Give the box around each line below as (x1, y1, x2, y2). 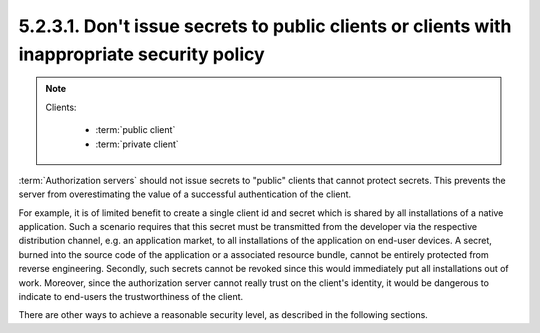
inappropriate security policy (18, 43, 265, 65)
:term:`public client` (95, 124, 176, 136)
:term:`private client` (95, 138, 179, 150)
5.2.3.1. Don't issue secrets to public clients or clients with (18, 15, 512, 37)
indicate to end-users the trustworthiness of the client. (18, 291, 244, 303)
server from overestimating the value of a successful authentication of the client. (18, 188, 352, 200)
